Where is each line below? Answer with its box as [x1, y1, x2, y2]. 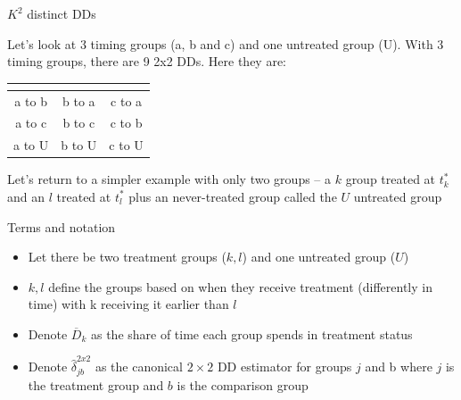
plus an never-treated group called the [128, 187, 337, 205]
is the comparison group [177, 375, 309, 394]
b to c [62, 113, 95, 132]
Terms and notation [7, 217, 116, 236]
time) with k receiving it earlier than [28, 295, 229, 313]
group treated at [345, 170, 436, 188]
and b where [365, 357, 432, 376]
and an [7, 187, 45, 205]
